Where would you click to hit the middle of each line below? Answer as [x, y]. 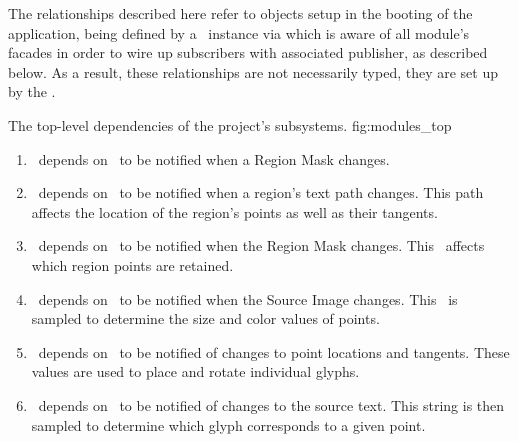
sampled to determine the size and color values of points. [205, 318]
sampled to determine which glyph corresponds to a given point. [228, 424]
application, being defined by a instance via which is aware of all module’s [239, 32]
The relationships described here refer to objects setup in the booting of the [240, 13]
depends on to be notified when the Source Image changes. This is [248, 298]
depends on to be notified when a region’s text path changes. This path [261, 192]
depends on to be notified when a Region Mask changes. [214, 158]
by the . [32, 91]
